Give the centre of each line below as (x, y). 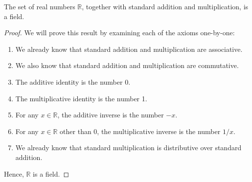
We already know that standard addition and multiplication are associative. (129, 49)
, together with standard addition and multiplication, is (165, 6)
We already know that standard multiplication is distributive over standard (128, 148)
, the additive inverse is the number (111, 115)
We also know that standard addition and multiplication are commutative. (127, 65)
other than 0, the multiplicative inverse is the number (140, 131)
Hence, (14, 173)
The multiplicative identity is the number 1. (81, 98)
